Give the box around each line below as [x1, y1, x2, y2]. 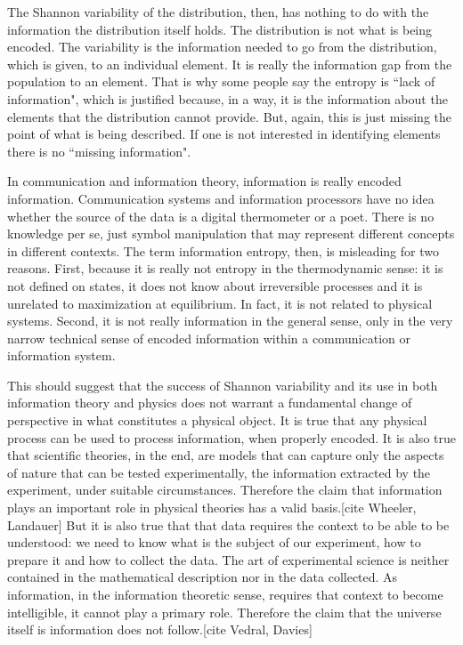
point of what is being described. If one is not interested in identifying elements [7, 125, 441, 143]
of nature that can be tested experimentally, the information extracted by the [7, 463, 431, 481]
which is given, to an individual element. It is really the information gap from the [7, 54, 452, 73]
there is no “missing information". [7, 141, 191, 160]
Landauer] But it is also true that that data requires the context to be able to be [7, 515, 450, 534]
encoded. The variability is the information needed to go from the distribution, [7, 37, 437, 56]
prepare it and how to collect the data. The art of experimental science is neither [7, 550, 450, 568]
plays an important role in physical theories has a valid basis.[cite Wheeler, [7, 498, 417, 517]
